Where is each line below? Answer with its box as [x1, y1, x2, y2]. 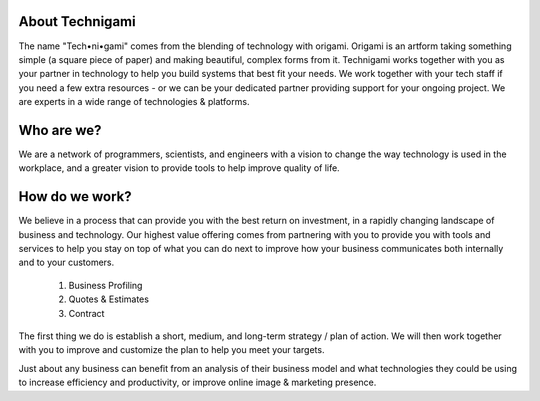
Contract [68, 307, 105, 319]
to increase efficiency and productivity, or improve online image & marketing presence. [18, 376, 377, 389]
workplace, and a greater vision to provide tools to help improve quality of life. [18, 162, 340, 174]
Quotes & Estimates [68, 293, 150, 305]
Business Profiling [68, 279, 143, 291]
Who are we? [18, 121, 102, 139]
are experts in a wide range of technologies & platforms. [18, 96, 250, 108]
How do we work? [18, 188, 132, 205]
